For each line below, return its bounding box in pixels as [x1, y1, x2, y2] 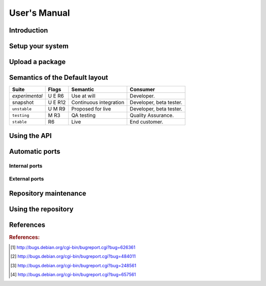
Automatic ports [9, 147, 61, 155]
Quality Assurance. [130, 112, 174, 119]
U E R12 [48, 99, 66, 106]
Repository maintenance [9, 189, 86, 197]
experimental [12, 93, 43, 100]
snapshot [12, 99, 34, 106]
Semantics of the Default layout [9, 73, 108, 82]
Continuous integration [71, 99, 125, 106]
